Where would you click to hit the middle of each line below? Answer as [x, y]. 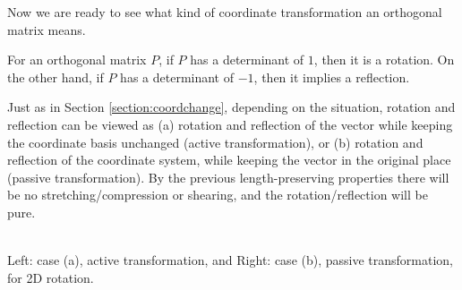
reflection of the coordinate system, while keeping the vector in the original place [229, 160]
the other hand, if [56, 77]
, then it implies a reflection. [332, 77]
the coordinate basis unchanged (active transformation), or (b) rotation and [215, 142]
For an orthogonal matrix [77, 60]
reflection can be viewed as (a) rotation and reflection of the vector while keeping [230, 124]
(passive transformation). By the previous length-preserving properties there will [228, 177]
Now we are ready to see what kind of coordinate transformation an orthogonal [225, 12]
